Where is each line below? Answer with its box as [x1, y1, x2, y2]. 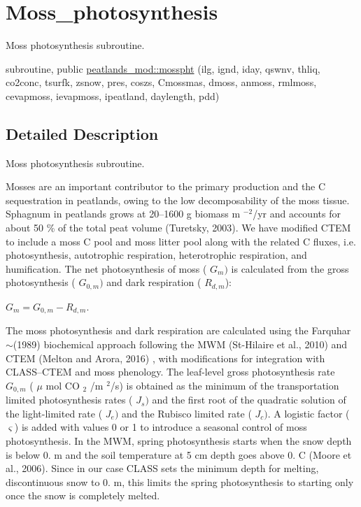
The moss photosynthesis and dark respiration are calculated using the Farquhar [6, 323, 351, 338]
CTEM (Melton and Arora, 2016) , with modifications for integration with [6, 350, 325, 365]
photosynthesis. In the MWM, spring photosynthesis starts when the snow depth [6, 433, 352, 448]
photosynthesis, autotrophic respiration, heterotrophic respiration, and [6, 248, 307, 262]
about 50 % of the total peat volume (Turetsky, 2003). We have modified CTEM [6, 220, 351, 235]
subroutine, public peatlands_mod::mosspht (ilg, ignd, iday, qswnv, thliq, [6, 61, 320, 76]
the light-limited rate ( [6, 406, 103, 420]
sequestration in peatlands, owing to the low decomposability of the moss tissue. [6, 192, 350, 207]
